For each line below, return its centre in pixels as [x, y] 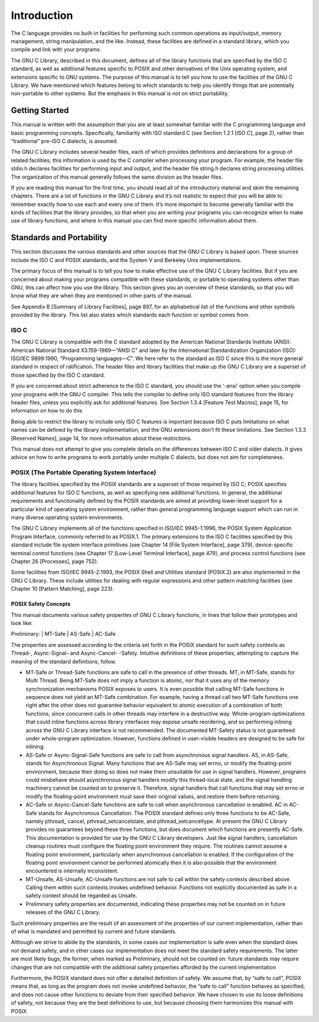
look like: [22, 623]
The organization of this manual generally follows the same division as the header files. [117, 177]
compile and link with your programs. [56, 50]
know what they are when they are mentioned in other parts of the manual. [102, 296]
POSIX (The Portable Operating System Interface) [84, 473]
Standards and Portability [59, 237]
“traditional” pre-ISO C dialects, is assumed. [64, 141]
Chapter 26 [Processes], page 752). [55, 561]
